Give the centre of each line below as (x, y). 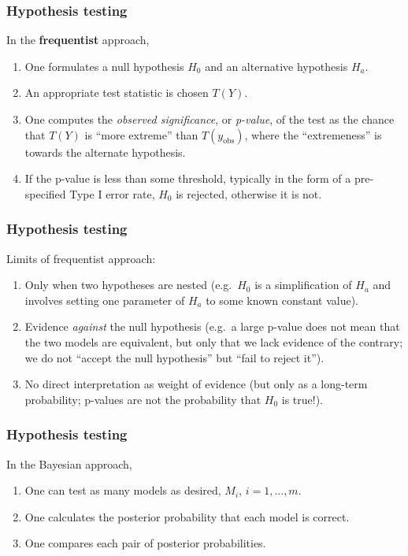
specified (45, 193)
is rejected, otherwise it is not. (249, 193)
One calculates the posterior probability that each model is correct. (187, 516)
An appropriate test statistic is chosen (117, 93)
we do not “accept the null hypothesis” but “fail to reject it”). (174, 357)
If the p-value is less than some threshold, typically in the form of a (188, 178)
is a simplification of (303, 285)
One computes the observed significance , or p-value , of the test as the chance (210, 119)
